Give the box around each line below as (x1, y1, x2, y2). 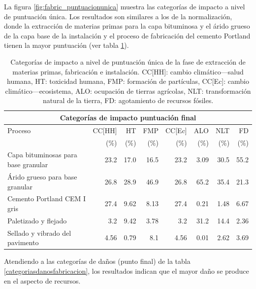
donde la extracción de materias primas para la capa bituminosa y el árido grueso (4, 21, 250, 31)
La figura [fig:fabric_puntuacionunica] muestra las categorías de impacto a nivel (4, 1, 245, 11)
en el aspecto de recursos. (4, 275, 81, 286)
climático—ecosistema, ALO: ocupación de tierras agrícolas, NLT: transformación (5, 85, 251, 96)
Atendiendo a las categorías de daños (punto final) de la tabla (4, 256, 191, 266)
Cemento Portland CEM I (7, 193, 86, 204)
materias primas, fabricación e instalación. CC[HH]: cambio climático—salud (12, 66, 244, 76)
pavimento (7, 237, 39, 248)
